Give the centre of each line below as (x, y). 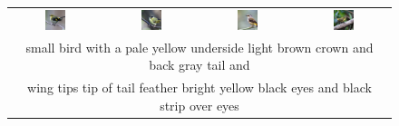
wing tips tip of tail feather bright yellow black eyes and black (199, 87)
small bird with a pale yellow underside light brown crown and (199, 47)
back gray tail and (199, 65)
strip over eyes (199, 105)
